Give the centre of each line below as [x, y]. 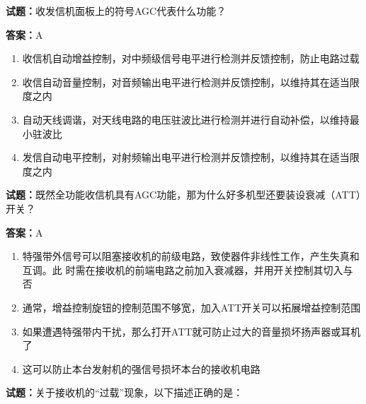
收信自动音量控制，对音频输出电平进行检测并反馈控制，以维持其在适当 [186, 82]
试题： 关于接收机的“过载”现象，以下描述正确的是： [125, 392]
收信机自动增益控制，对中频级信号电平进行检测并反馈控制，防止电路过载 [191, 58]
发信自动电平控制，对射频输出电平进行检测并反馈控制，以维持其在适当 [186, 157]
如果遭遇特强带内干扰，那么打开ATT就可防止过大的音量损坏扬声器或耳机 [191, 331]
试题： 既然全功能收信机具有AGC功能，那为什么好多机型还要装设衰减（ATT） [183, 195]
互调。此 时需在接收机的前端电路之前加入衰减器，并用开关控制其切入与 [188, 269]
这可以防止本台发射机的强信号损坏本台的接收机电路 [141, 368]
